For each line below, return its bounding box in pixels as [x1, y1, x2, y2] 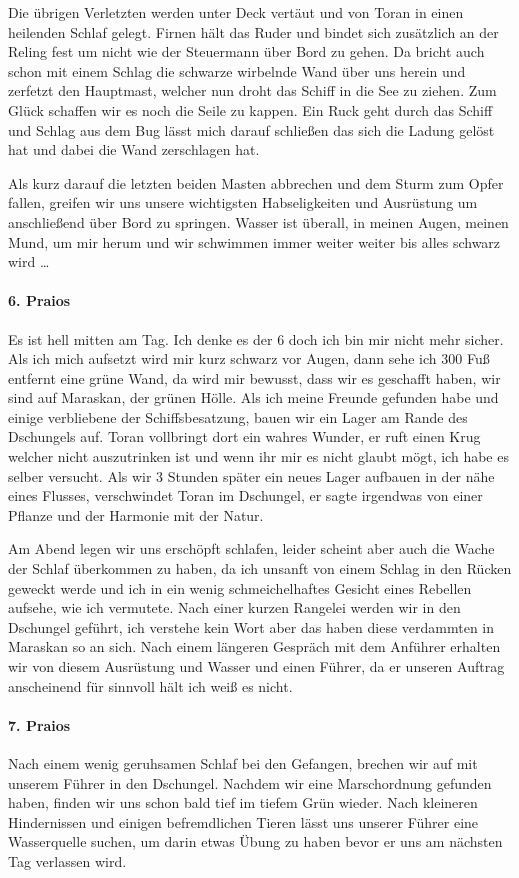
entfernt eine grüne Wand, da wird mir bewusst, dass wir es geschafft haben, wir [8, 367, 501, 388]
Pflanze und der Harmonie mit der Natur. [8, 504, 264, 525]
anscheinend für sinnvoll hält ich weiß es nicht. [8, 675, 293, 696]
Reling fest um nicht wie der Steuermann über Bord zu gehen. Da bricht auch [8, 41, 485, 62]
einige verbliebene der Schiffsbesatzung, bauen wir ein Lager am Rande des [8, 406, 468, 427]
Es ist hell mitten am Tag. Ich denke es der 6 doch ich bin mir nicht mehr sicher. [8, 328, 504, 349]
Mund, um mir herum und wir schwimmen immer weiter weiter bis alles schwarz [8, 231, 501, 252]
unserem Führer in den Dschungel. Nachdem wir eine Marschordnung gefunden [8, 772, 492, 793]
